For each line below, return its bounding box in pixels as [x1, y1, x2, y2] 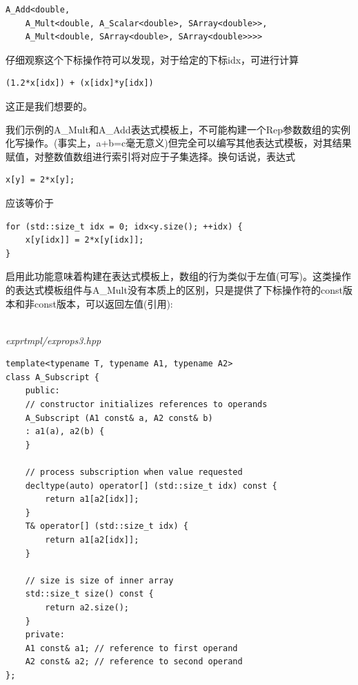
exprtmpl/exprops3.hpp [6, 332, 101, 347]
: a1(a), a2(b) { [25, 426, 105, 437]
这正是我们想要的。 [6, 98, 92, 113]
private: [25, 630, 65, 640]
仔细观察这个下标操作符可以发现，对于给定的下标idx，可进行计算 [6, 52, 299, 66]
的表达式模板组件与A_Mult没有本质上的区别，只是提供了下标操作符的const [6, 282, 343, 297]
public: [25, 386, 60, 396]
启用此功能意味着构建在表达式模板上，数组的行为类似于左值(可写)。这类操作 [6, 269, 351, 283]
